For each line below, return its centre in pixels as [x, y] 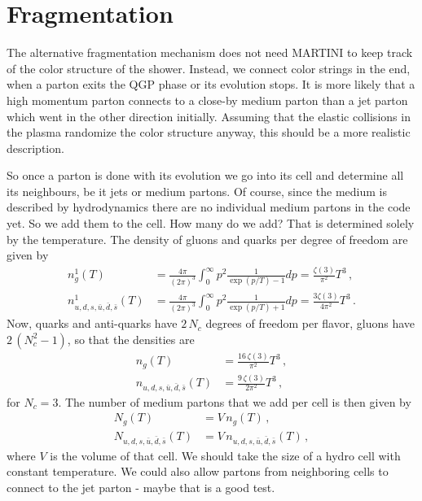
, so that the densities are [131, 339]
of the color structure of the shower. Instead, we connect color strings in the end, [209, 68]
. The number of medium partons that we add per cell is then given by [235, 401]
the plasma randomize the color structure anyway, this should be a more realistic [209, 132]
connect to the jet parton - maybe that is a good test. [141, 487]
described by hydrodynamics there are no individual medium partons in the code [209, 207]
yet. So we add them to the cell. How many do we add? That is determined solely [211, 223]
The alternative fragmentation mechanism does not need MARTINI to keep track [210, 52]
